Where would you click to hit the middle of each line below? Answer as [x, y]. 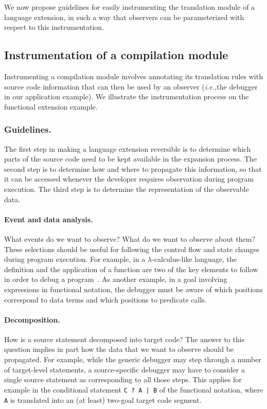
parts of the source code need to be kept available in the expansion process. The [130, 159]
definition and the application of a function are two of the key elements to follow [131, 269]
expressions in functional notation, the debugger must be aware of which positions [133, 289]
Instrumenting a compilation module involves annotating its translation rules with [133, 76]
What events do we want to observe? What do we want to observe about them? [130, 238]
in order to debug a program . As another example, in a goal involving [116, 279]
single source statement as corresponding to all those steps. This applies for [123, 379]
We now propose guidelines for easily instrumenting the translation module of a [130, 7]
